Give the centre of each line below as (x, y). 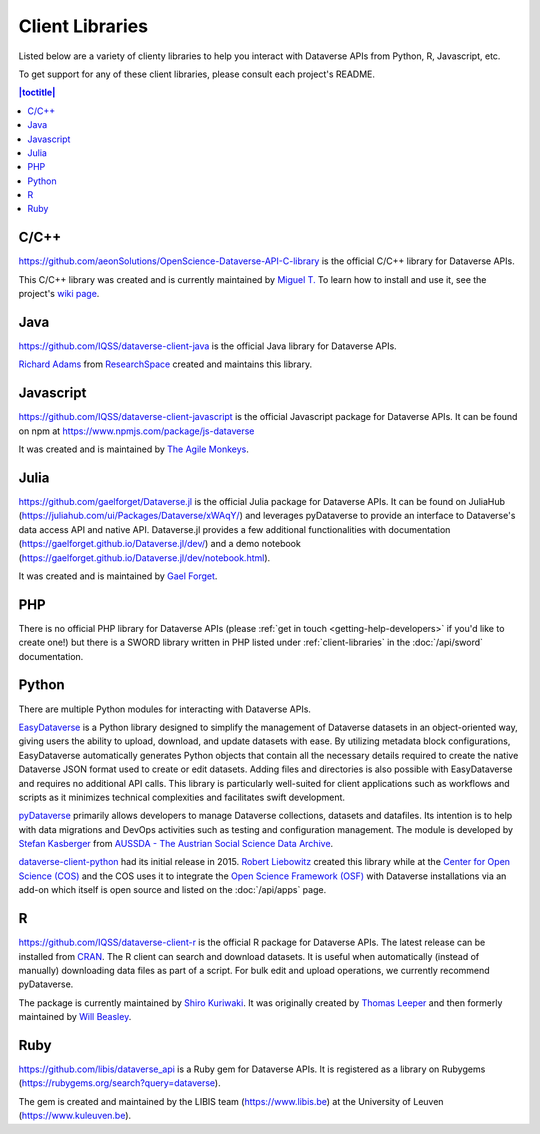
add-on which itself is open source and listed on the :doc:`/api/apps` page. (172, 890)
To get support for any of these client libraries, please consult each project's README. (196, 74)
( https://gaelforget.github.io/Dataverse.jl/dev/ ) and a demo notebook (160, 544)
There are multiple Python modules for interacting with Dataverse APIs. (165, 709)
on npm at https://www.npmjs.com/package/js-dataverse (136, 431)
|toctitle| (37, 92)
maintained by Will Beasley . (75, 1017)
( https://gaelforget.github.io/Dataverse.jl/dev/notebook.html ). (144, 557)
